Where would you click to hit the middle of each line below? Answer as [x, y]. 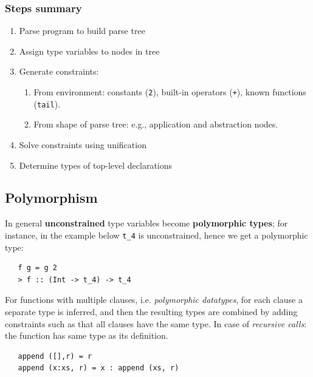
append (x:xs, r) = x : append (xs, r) [98, 368]
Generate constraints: [59, 71]
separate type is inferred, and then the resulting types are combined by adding [151, 311]
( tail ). [47, 104]
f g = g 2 [37, 268]
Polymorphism [51, 198]
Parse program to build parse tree [82, 31]
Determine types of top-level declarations [96, 165]
